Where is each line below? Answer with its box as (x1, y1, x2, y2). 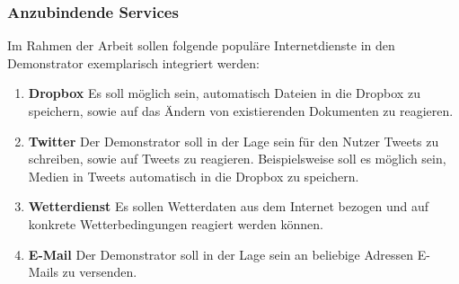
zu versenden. (62, 262, 137, 281)
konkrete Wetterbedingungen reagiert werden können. (28, 214, 323, 233)
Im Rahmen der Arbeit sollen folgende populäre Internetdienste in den (7, 36, 395, 55)
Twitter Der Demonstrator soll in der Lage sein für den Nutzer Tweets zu (28, 131, 439, 150)
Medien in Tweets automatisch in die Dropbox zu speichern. (28, 166, 359, 185)
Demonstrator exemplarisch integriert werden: (7, 53, 260, 72)
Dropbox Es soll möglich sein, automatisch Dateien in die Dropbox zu (28, 84, 420, 102)
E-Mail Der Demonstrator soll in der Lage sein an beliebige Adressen (28, 244, 414, 263)
